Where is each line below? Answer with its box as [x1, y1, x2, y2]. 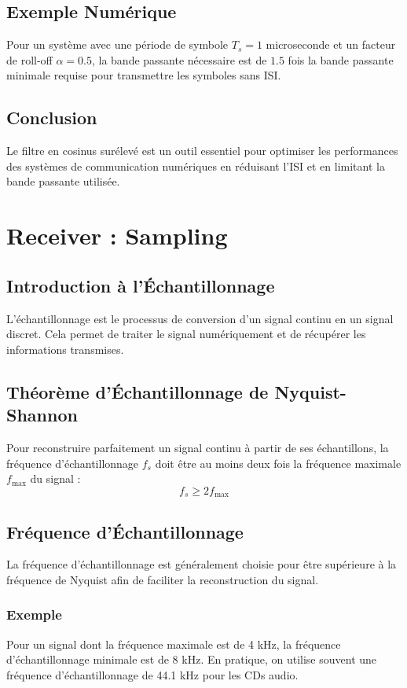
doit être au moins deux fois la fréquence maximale [155, 454, 401, 471]
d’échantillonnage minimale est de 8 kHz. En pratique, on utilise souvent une [6, 651, 377, 668]
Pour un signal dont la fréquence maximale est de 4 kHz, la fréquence [6, 635, 341, 652]
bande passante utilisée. [6, 173, 120, 189]
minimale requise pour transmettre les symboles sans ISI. [6, 67, 281, 83]
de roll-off [6, 51, 53, 68]
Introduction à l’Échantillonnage [6, 273, 275, 297]
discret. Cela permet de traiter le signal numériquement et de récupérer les [6, 326, 366, 342]
